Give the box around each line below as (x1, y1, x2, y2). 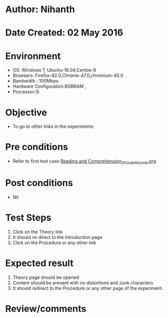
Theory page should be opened (12, 274, 79, 280)
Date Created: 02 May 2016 (5, 27, 123, 39)
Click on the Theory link (12, 228, 63, 235)
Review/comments (5, 303, 87, 314)
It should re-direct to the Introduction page (12, 234, 103, 240)
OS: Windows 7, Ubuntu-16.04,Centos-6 (12, 67, 97, 73)
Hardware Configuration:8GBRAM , (12, 83, 87, 90)
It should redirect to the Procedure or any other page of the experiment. (12, 285, 163, 291)
